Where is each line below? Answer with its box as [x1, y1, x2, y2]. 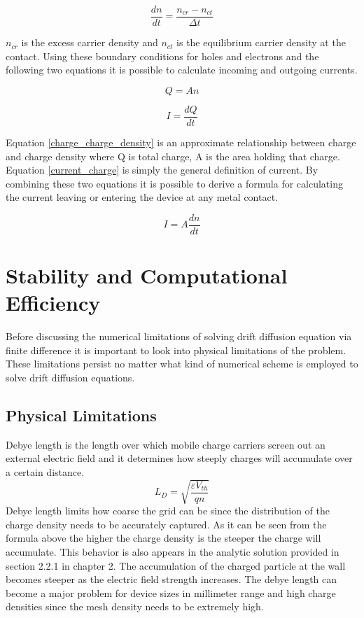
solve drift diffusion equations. [6, 370, 135, 385]
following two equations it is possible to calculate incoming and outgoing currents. [6, 62, 358, 77]
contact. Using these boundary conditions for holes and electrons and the [6, 48, 319, 63]
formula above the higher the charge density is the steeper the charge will [6, 531, 321, 545]
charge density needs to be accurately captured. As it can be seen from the [6, 517, 327, 531]
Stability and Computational [6, 261, 288, 290]
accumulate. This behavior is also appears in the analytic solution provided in [6, 544, 339, 559]
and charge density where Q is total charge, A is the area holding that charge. [6, 148, 340, 163]
